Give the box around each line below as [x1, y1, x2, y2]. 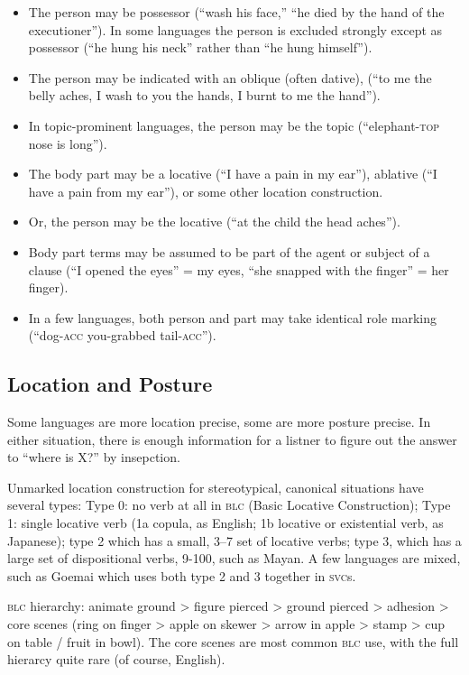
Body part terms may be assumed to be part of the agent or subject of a [28, 242, 430, 261]
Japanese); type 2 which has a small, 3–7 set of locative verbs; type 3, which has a [7, 531, 462, 550]
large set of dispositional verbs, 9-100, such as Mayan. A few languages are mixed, [7, 549, 461, 568]
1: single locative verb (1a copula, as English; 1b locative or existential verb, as [7, 513, 444, 532]
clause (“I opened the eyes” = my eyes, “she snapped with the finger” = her [28, 260, 449, 279]
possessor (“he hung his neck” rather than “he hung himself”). [28, 38, 372, 57]
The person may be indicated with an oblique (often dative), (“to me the [28, 68, 432, 87]
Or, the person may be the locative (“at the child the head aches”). [28, 212, 400, 231]
